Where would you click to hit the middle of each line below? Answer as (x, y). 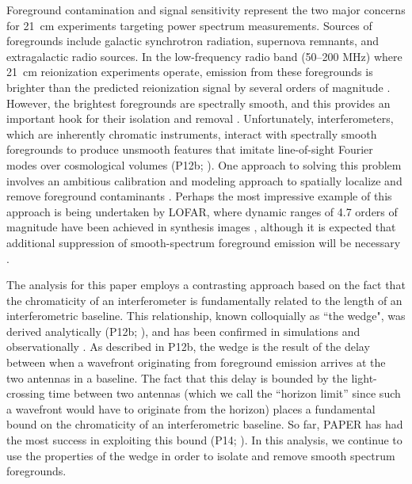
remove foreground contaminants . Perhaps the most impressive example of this (199, 196)
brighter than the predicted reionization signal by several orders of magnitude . (198, 87)
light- (364, 377)
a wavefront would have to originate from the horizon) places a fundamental (191, 408)
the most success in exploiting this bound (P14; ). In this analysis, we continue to (204, 440)
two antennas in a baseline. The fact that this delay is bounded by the (177, 377)
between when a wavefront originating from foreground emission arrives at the (196, 362)
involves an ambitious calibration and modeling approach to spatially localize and (204, 180)
